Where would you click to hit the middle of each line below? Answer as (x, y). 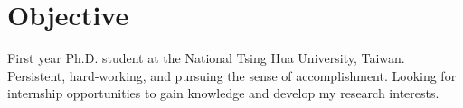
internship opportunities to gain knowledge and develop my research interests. (223, 93)
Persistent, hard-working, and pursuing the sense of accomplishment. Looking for (232, 75)
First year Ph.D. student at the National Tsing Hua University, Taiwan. (206, 58)
